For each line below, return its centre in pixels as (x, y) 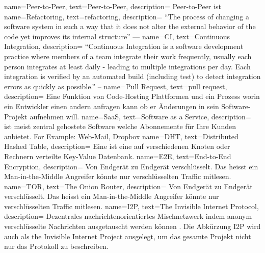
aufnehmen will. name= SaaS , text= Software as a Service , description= (140, 116)
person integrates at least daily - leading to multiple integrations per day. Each (127, 66)
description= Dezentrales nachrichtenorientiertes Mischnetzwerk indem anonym (128, 216)
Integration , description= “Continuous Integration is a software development (124, 46)
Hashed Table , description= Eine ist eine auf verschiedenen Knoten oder (117, 146)
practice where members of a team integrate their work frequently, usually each (128, 56)
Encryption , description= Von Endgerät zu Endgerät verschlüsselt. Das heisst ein (131, 166)
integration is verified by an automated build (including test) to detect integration (132, 76)
